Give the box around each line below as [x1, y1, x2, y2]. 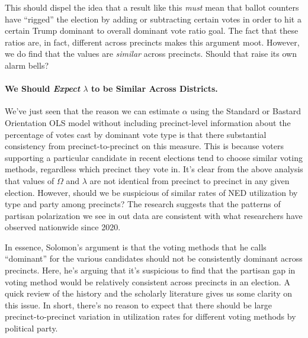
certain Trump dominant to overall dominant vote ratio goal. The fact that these [5, 24, 299, 37]
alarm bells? [5, 59, 49, 71]
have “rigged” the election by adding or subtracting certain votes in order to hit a [5, 12, 301, 25]
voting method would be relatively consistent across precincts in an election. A [5, 275, 290, 288]
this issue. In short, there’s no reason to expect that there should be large [5, 298, 272, 311]
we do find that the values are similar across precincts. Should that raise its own [5, 47, 297, 60]
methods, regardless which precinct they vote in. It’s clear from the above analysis [5, 163, 303, 175]
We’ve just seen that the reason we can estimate [5, 105, 180, 117]
